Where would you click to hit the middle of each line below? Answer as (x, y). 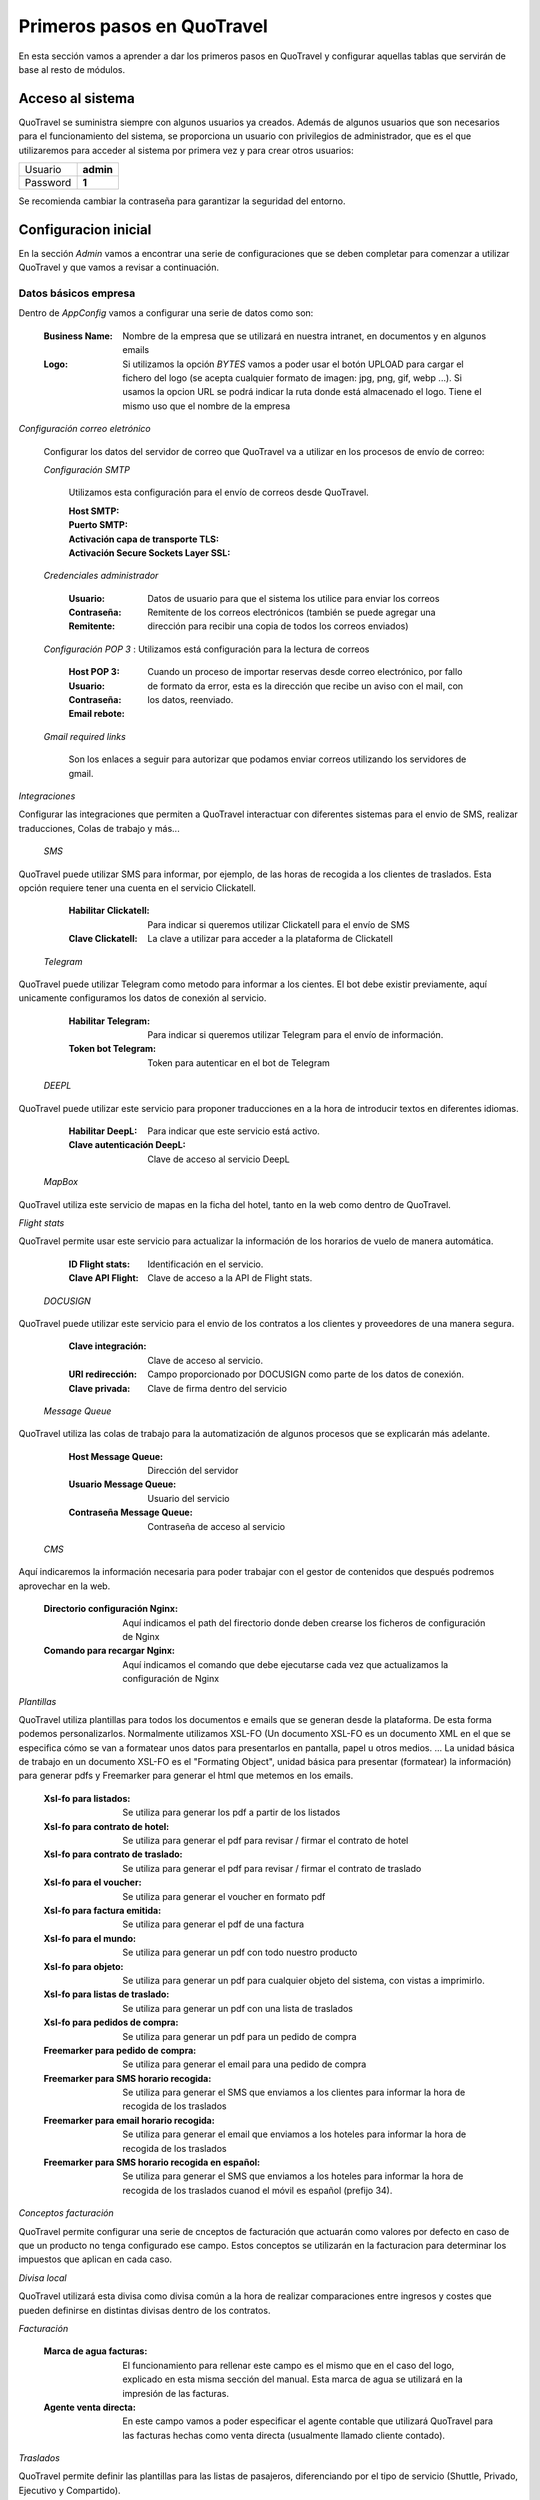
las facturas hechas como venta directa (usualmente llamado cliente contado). (283, 2435)
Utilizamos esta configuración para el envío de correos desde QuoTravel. (218, 492)
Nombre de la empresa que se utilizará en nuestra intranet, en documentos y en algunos (304, 336)
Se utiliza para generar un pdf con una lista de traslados (238, 2008)
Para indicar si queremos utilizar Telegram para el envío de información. (295, 1035)
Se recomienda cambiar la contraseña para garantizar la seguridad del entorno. (182, 201)
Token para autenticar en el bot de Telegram (238, 1062)
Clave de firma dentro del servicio (217, 1388)
